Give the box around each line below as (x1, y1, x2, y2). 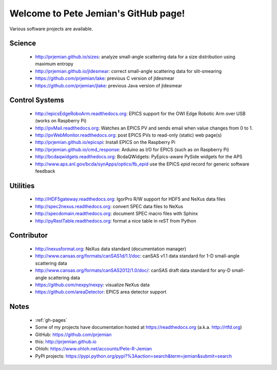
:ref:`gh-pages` (35, 317, 68, 323)
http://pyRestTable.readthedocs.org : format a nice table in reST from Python (35, 217, 196, 224)
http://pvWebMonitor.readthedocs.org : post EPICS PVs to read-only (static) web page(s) (35, 132, 222, 138)
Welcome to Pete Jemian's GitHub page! (9, 8, 185, 19)
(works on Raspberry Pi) (35, 118, 87, 124)
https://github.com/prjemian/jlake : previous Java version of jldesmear (35, 82, 183, 88)
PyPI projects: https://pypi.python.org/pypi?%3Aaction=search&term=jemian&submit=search (35, 353, 232, 359)
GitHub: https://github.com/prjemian (35, 331, 112, 338)
